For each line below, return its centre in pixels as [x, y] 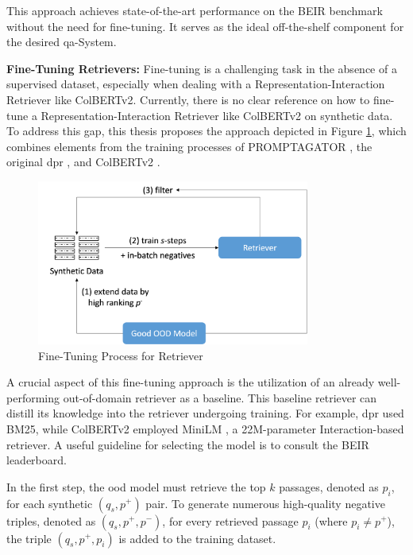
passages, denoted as [329, 486]
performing [33, 397]
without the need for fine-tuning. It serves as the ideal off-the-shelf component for [205, 26]
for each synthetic [50, 503]
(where [331, 520]
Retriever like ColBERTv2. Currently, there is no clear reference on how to [188, 99]
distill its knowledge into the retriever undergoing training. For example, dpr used [205, 413]
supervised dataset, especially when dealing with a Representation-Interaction [196, 84]
